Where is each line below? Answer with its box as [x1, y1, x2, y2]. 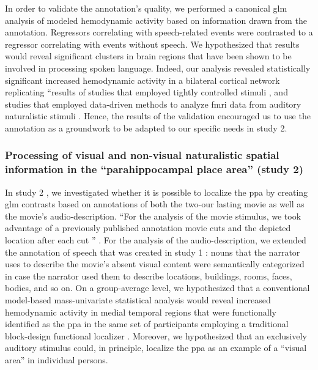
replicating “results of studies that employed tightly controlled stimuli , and [5, 86, 288, 98]
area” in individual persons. [5, 353, 108, 366]
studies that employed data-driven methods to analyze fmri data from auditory [5, 97, 301, 110]
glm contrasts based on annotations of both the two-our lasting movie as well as [5, 198, 305, 210]
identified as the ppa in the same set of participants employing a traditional [5, 317, 289, 330]
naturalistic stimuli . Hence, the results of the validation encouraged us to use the [5, 109, 311, 122]
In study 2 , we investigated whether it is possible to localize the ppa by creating [5, 185, 308, 198]
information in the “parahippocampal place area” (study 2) [5, 161, 303, 177]
